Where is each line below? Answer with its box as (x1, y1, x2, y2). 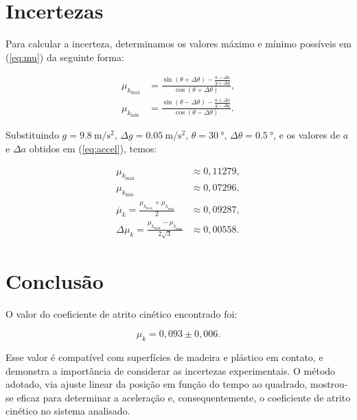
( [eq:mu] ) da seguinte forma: (5, 49, 124, 64)
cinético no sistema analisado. (5, 404, 130, 418)
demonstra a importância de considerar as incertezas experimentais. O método (5, 363, 336, 377)
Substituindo (5, 128, 59, 142)
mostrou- (310, 377, 348, 391)
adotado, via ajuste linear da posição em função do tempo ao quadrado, (5, 377, 308, 391)
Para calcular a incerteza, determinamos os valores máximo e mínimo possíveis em (5, 36, 352, 51)
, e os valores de (273, 128, 341, 142)
